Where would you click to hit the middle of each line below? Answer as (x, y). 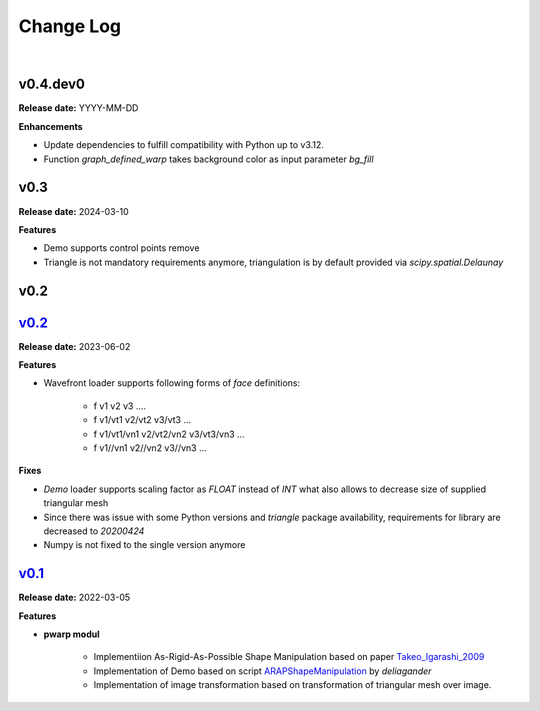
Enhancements (51, 126)
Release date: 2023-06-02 (74, 346)
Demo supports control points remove (121, 248)
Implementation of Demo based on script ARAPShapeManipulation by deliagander (262, 671)
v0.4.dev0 (51, 84)
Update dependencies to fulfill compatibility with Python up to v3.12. (184, 145)
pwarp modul (71, 634)
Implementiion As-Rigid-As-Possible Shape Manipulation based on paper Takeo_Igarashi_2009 (289, 657)
